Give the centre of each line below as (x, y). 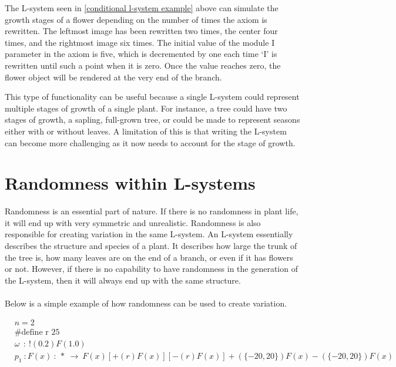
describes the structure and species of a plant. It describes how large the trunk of (151, 246)
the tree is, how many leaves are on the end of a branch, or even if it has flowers (149, 257)
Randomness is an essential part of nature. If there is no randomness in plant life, (152, 211)
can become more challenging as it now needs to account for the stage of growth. (150, 142)
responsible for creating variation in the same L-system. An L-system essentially (149, 234)
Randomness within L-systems (130, 183)
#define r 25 (37, 332)
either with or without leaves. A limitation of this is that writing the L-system (146, 131)
